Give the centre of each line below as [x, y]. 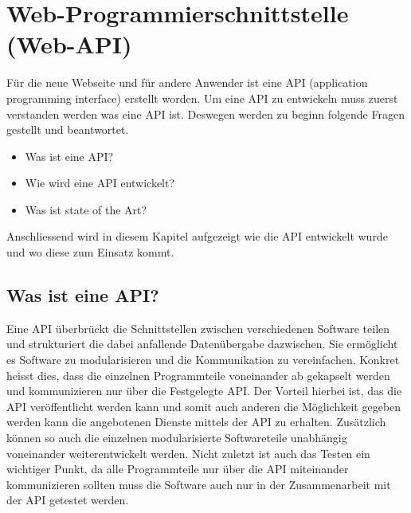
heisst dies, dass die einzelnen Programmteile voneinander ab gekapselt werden [198, 375]
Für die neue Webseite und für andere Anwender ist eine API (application [187, 82]
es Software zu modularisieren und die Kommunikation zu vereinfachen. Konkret [203, 360]
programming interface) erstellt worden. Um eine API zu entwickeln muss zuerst [202, 98]
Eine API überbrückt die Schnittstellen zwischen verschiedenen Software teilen [198, 328]
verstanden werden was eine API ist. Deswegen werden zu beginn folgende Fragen [205, 114]
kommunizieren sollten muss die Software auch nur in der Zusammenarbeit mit [199, 484]
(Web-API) [69, 44]
